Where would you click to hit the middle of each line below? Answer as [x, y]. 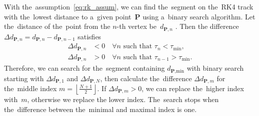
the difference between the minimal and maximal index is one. [100, 109]
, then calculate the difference [146, 78]
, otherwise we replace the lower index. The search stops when [123, 99]
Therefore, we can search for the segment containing [84, 68]
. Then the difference [207, 26]
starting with [24, 78]
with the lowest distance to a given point [68, 16]
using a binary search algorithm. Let [199, 16]
